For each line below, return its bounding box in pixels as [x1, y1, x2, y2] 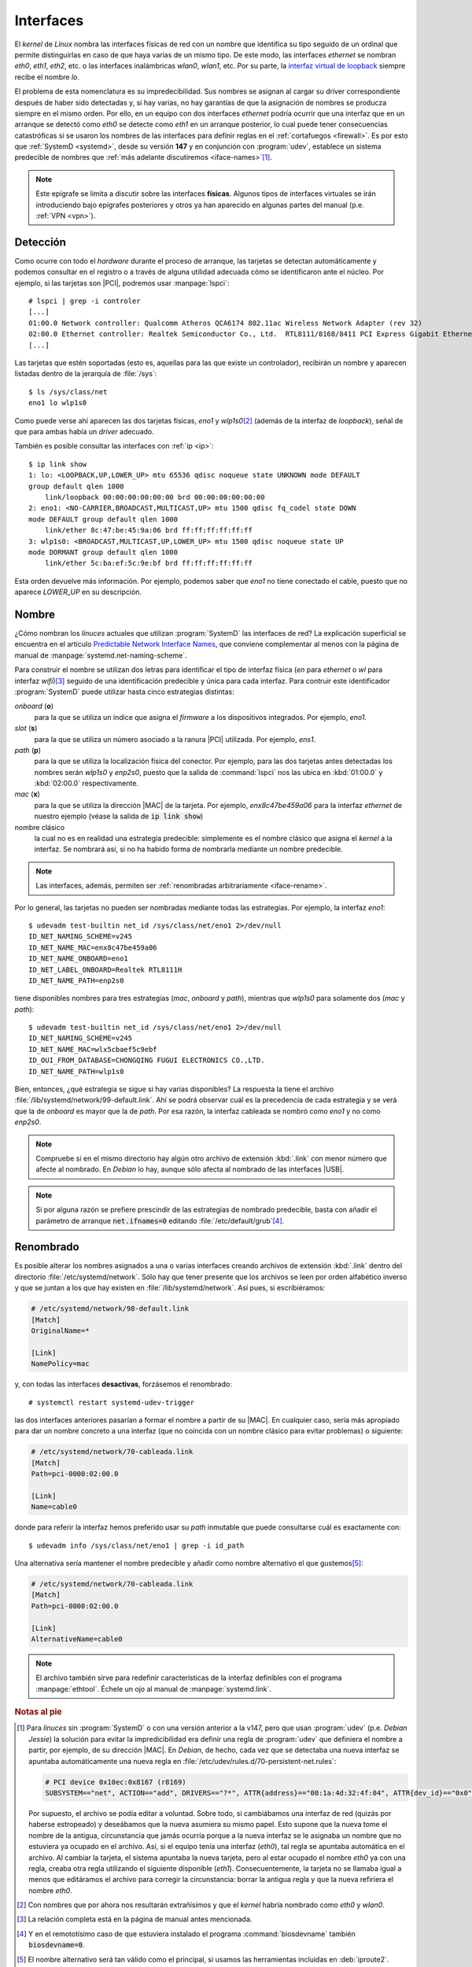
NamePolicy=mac [31, 1360, 90, 1368]
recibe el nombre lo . [14, 72, 80, 82]
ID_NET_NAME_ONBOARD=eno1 [28, 954, 129, 963]
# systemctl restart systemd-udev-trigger [28, 1397, 195, 1407]
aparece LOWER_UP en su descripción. [14, 587, 142, 597]
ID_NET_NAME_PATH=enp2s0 [28, 976, 124, 985]
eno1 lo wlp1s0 [28, 398, 87, 408]
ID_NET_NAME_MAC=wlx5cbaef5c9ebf [28, 1045, 157, 1054]
